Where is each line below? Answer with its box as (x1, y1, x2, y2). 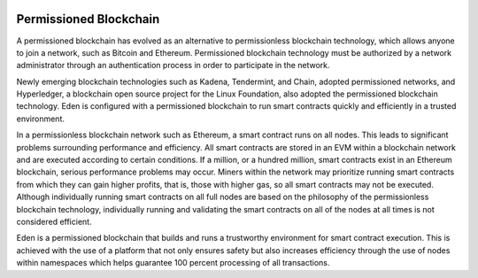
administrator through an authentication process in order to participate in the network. (16, 60, 331, 71)
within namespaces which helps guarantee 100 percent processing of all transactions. (16, 258, 330, 268)
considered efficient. (16, 216, 92, 227)
